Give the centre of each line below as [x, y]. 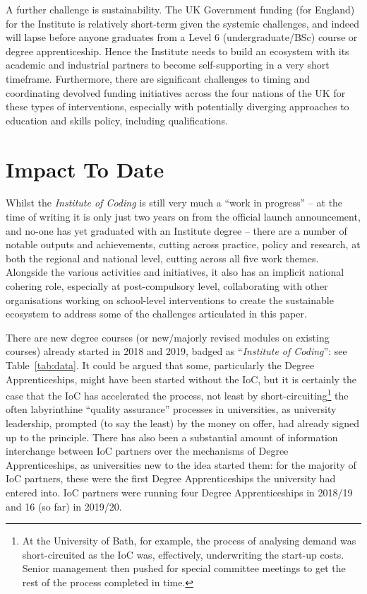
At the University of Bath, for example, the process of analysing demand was [189, 541]
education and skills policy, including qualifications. [117, 120]
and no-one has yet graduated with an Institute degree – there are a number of [176, 230]
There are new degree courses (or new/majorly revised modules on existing [168, 337]
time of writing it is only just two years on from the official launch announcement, [183, 217]
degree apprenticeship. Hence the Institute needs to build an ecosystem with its [178, 51]
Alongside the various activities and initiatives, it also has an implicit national [175, 272]
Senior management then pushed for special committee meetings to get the [184, 568]
